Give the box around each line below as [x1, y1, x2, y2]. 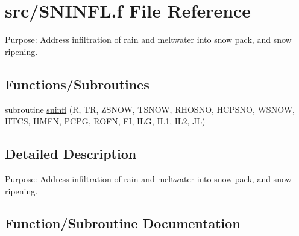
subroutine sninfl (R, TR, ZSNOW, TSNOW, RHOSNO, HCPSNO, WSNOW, [5, 103, 295, 115]
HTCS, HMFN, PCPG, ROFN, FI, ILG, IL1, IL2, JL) [5, 115, 206, 127]
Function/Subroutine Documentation [5, 214, 241, 232]
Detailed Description [5, 144, 137, 163]
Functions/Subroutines [5, 74, 149, 93]
